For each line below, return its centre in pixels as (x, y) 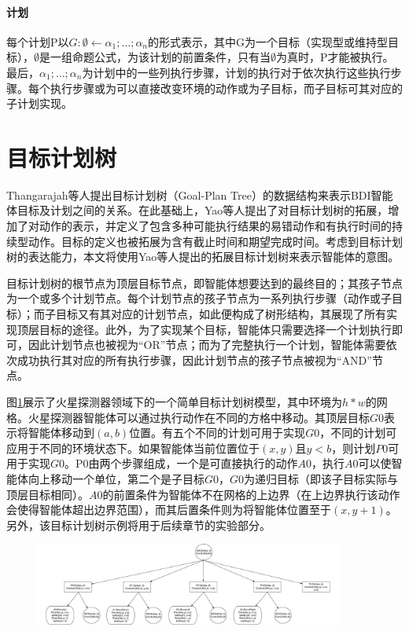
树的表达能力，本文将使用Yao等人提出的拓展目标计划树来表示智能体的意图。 (203, 257)
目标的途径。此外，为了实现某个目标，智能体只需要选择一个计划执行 (215, 329)
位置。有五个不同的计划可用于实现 (217, 433)
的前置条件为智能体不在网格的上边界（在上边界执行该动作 (251, 494)
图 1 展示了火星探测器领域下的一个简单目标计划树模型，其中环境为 (174, 402)
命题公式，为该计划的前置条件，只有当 (171, 57)
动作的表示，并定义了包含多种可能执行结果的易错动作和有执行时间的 (215, 226)
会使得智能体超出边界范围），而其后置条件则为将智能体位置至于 (169, 510)
